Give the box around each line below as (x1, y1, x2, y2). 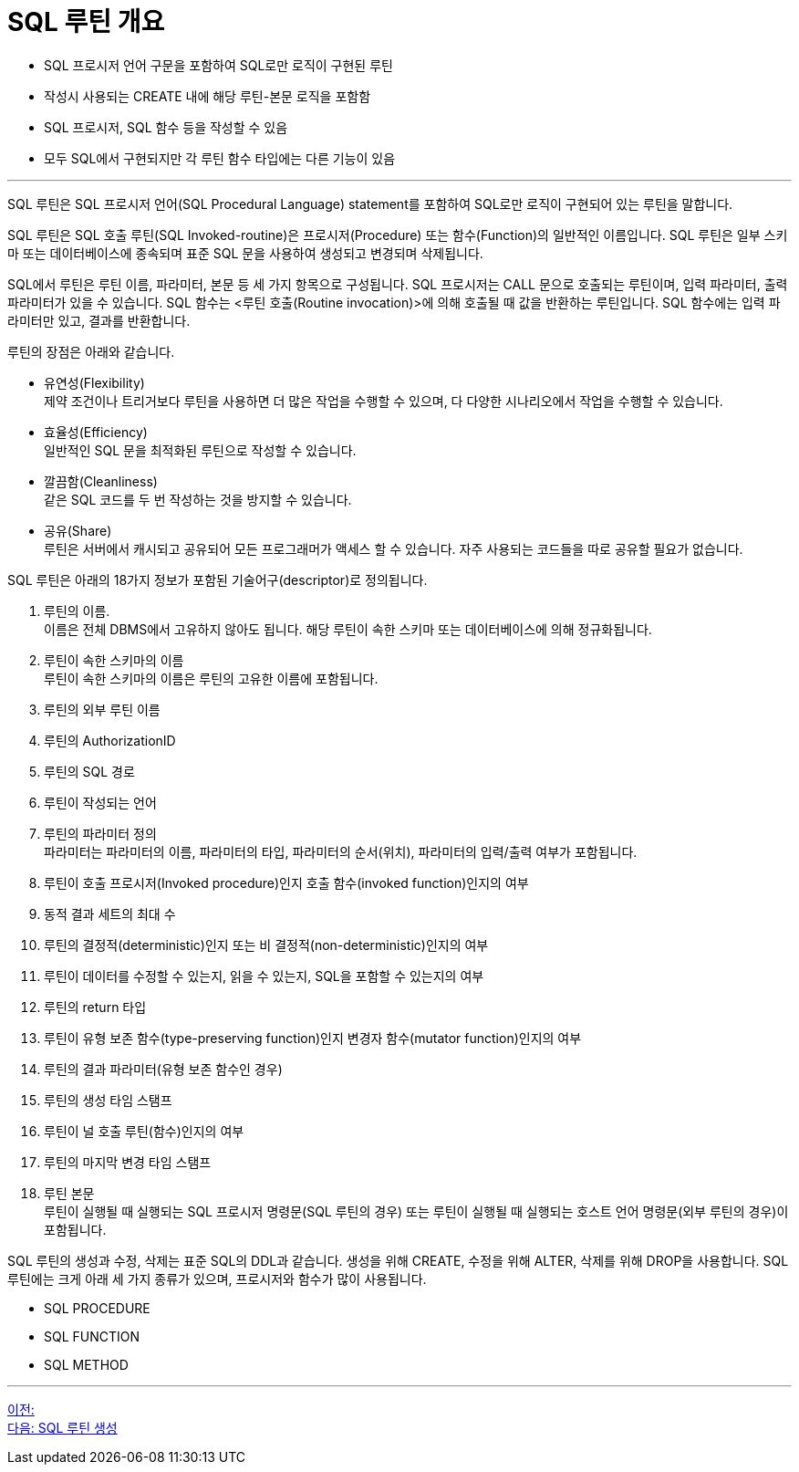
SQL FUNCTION (44, 1328, 140, 1344)
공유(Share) (44, 522, 112, 538)
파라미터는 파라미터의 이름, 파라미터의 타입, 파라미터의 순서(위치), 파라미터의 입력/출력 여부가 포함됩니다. (44, 843, 638, 860)
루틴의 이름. (44, 602, 110, 619)
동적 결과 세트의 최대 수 (44, 905, 176, 922)
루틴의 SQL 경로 (44, 763, 135, 779)
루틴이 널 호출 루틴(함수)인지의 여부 (44, 1122, 244, 1139)
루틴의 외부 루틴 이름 (44, 701, 161, 717)
